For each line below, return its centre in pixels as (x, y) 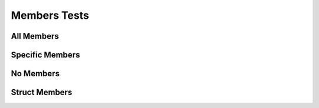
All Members (35, 36)
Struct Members (42, 92)
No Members (35, 74)
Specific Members (45, 55)
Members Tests (50, 15)
